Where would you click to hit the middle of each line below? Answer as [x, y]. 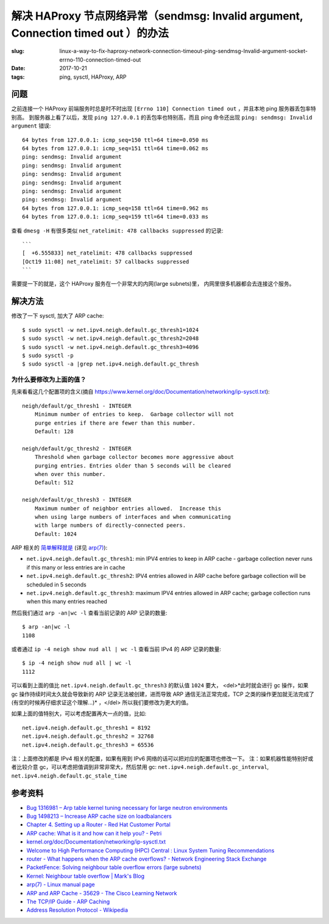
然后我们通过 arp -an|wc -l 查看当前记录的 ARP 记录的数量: [89, 613]
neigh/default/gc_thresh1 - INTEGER [77, 406]
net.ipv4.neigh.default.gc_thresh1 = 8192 [87, 727]
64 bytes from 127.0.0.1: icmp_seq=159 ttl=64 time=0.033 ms [115, 217]
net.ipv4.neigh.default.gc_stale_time [69, 776]
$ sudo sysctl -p [48, 355]
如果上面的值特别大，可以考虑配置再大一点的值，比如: [79, 713]
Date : [18, 68]
